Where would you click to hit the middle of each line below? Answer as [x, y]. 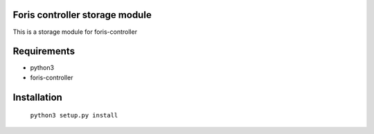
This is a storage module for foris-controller [75, 32]
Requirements [44, 51]
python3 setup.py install [74, 115]
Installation [37, 97]
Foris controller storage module [82, 15]
